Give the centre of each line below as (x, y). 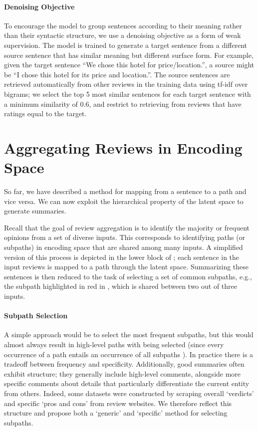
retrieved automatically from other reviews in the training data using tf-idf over (126, 84)
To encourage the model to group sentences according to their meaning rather (123, 25)
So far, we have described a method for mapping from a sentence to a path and (125, 191)
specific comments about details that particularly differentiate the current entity (127, 383)
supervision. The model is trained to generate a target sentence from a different (126, 45)
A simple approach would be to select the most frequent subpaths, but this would (129, 334)
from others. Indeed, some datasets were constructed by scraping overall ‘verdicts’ (129, 393)
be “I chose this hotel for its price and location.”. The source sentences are (117, 74)
